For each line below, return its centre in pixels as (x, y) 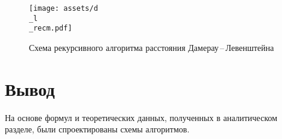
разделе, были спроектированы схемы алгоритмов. (97, 129)
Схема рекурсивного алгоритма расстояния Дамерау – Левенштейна (152, 47)
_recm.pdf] (51, 28)
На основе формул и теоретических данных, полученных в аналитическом (141, 117)
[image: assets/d (64, 8)
